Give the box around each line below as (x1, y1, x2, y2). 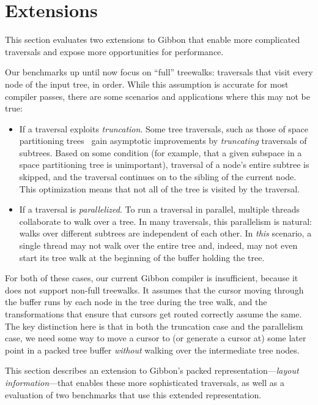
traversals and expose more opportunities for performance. (5, 45, 224, 58)
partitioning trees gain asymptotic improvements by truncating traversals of (19, 134, 307, 147)
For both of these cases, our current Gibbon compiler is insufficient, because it (5, 271, 298, 284)
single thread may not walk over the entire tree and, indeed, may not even (19, 239, 298, 252)
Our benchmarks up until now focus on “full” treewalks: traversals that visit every (5, 66, 313, 78)
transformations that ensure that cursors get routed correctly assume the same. (5, 308, 302, 320)
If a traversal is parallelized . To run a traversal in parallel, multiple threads (19, 203, 300, 216)
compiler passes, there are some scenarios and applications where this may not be (5, 89, 310, 102)
